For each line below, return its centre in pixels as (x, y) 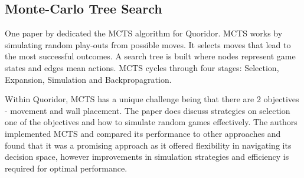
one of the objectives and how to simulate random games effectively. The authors (151, 122)
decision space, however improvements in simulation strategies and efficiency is (147, 157)
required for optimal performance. (66, 168)
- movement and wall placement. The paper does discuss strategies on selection (148, 110)
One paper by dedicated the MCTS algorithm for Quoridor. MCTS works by (144, 33)
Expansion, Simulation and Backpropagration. (88, 79)
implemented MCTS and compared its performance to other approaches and (143, 133)
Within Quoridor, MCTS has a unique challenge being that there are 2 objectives (152, 99)
